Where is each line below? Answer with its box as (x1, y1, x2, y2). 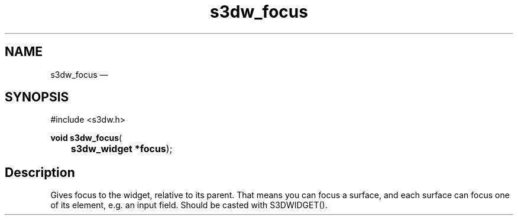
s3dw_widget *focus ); (70, 143, 173, 155)
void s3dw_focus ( (50, 133, 122, 143)
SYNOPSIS (5, 90, 69, 105)
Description (5, 165, 75, 180)
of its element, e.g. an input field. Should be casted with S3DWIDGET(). (50, 200, 328, 211)
